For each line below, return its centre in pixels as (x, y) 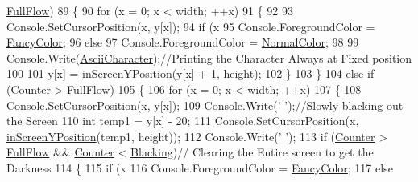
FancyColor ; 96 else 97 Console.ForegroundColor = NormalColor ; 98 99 (183, 42)
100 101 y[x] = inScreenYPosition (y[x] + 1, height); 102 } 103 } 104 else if (190, 73)
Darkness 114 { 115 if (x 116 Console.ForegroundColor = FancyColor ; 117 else (200, 167)
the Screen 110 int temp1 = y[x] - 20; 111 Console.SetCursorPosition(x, (183, 121)
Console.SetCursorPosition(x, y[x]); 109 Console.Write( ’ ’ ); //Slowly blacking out (205, 105)
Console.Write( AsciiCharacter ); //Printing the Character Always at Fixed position (209, 57)
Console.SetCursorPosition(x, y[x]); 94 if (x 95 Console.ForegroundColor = (191, 26)
